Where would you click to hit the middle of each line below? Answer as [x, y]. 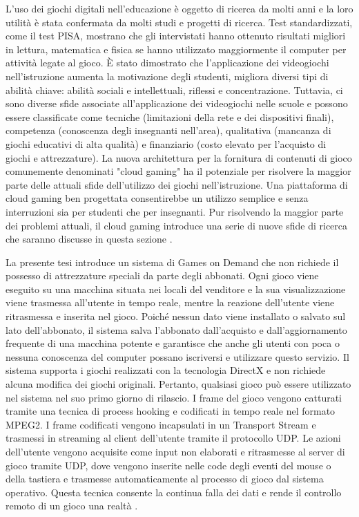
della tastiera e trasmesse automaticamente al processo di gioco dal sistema [165, 479]
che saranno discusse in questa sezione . [89, 239]
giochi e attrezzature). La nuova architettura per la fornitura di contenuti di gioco [179, 157]
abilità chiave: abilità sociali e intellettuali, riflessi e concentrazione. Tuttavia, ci [174, 90]
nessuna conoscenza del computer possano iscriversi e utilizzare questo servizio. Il [177, 356]
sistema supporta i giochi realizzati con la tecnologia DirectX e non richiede [166, 370]
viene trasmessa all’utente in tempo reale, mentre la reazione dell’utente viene [170, 302]
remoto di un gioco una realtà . [72, 506]
